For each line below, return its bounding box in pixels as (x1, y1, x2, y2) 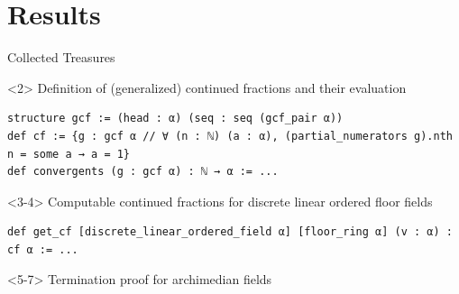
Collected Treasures (7, 48, 115, 67)
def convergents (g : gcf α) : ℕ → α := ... (7, 165, 279, 179)
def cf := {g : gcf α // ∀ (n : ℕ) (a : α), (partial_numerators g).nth (7, 129, 453, 142)
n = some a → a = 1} (7, 147, 131, 161)
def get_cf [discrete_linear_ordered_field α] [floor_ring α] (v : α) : (7, 225, 453, 239)
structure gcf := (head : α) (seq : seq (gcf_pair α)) (7, 112, 344, 125)
